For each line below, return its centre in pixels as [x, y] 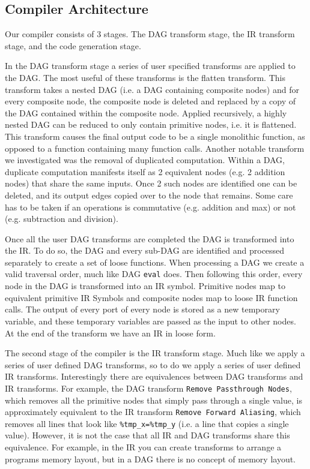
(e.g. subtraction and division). [62, 219]
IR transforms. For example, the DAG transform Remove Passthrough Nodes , [148, 388]
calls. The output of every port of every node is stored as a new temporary [142, 309]
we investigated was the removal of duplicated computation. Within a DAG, [145, 160]
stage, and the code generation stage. [73, 45]
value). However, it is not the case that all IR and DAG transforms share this [147, 435]
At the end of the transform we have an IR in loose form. [110, 333]
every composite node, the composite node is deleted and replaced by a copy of [150, 101]
